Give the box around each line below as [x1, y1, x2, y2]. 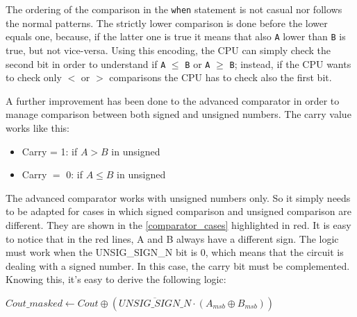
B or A [185, 56, 210, 71]
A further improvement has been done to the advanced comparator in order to [6, 93, 340, 108]
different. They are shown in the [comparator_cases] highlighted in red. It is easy [6, 217, 351, 232]
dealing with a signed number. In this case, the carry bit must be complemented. [6, 258, 350, 273]
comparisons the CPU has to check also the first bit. [109, 70, 332, 85]
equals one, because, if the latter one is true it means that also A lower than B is [6, 29, 346, 44]
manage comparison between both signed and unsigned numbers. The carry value [6, 107, 351, 121]
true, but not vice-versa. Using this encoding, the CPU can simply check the [6, 42, 331, 57]
